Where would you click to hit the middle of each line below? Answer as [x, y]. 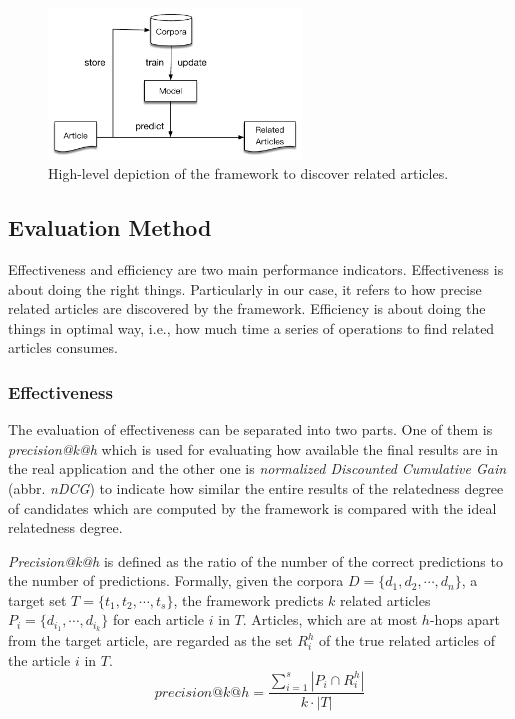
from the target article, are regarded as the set [150, 640]
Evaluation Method [110, 227]
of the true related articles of [407, 640]
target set [37, 599]
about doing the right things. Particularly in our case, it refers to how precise [245, 288]
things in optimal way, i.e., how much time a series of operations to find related [251, 327]
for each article [158, 619]
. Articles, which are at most [330, 619]
